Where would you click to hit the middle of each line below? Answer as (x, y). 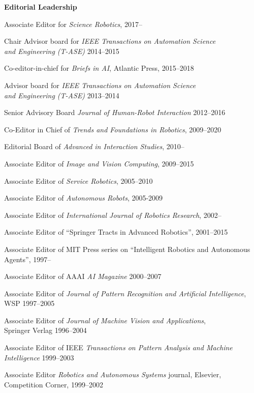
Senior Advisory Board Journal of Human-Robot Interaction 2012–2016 (115, 112)
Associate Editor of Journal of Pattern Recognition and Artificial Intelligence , (125, 293)
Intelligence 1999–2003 (39, 357)
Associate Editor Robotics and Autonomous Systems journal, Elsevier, (113, 374)
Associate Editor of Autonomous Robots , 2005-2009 (84, 198)
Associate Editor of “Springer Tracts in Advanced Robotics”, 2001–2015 (116, 232)
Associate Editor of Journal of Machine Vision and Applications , (105, 320)
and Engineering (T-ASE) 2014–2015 (62, 51)
